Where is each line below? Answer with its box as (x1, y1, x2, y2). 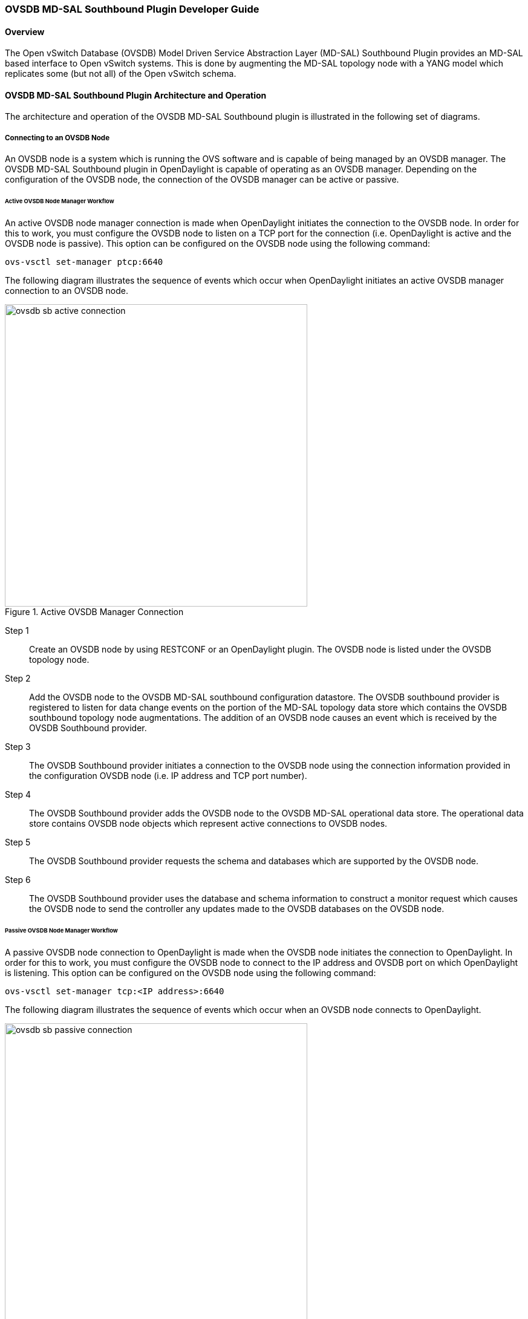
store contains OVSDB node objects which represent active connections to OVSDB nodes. (29, 818, 388, 829)
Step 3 (5, 741, 31, 752)
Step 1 (5, 625, 29, 636)
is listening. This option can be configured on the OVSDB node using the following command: (5, 967, 376, 978)
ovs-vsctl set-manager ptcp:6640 (5, 256, 163, 267)
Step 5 (5, 836, 31, 847)
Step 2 (5, 673, 31, 683)
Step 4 (5, 789, 31, 800)
